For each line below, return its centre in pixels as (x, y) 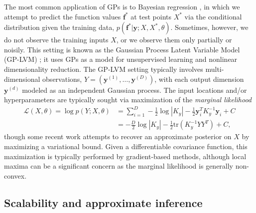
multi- (215, 69)
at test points (151, 16)
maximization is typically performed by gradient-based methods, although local (125, 156)
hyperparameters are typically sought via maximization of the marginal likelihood (128, 100)
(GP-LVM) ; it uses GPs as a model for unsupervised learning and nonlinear (121, 59)
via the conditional (213, 16)
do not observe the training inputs (56, 40)
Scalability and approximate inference (103, 202)
